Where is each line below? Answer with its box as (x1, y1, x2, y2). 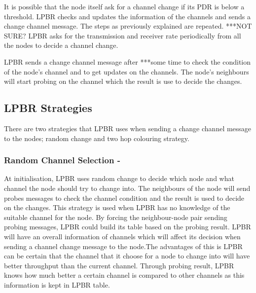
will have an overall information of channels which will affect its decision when (4, 231, 241, 241)
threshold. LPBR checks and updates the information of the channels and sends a (4, 11, 251, 21)
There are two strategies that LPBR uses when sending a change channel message (4, 123, 252, 133)
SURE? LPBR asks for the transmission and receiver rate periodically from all (4, 30, 241, 40)
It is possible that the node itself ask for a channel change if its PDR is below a (4, 1, 245, 11)
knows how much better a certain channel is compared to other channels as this (4, 270, 245, 280)
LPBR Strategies (4, 100, 92, 115)
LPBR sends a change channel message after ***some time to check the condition (4, 56, 251, 67)
